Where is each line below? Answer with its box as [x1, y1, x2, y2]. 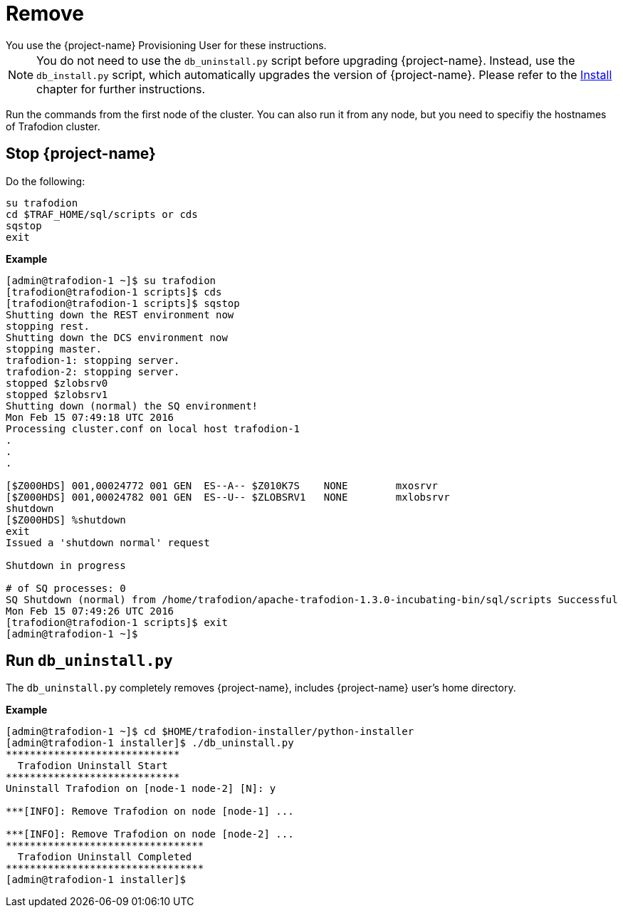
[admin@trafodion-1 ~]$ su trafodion [6, 274, 216, 286]
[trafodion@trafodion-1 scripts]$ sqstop [6, 297, 240, 309]
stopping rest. [6, 320, 90, 332]
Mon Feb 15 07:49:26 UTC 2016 [6, 605, 174, 617]
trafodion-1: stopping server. [6, 354, 180, 366]
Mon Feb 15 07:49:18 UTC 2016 [6, 411, 174, 423]
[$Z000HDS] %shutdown [6, 513, 126, 526]
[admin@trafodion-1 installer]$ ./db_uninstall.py [6, 737, 294, 749]
